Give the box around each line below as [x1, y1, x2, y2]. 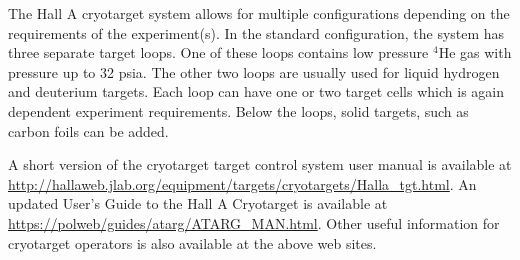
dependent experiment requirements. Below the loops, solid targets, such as [8, 100, 469, 121]
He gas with [438, 42, 512, 63]
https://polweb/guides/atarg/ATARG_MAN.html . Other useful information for [8, 212, 500, 233]
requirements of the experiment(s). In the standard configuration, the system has [8, 22, 505, 43]
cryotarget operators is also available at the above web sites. [8, 232, 377, 253]
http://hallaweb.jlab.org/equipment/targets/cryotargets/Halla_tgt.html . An [8, 173, 477, 194]
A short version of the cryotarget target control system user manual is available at [8, 154, 512, 175]
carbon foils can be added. [8, 120, 169, 141]
